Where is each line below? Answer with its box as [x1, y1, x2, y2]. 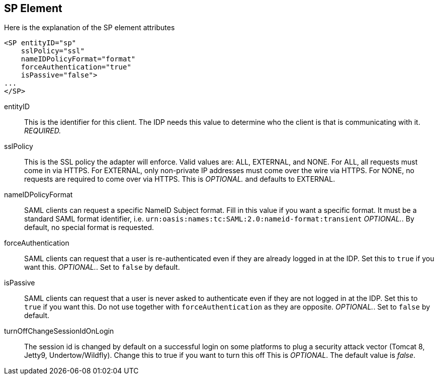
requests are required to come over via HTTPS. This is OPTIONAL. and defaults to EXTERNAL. [24, 175, 335, 184]
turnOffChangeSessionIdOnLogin [4, 327, 114, 336]
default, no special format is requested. [24, 223, 154, 232]
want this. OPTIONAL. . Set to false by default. [24, 263, 180, 272]
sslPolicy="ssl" [21, 47, 85, 55]
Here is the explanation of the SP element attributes [4, 23, 175, 32]
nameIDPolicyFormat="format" [21, 55, 136, 63]
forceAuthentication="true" [21, 63, 131, 71]
